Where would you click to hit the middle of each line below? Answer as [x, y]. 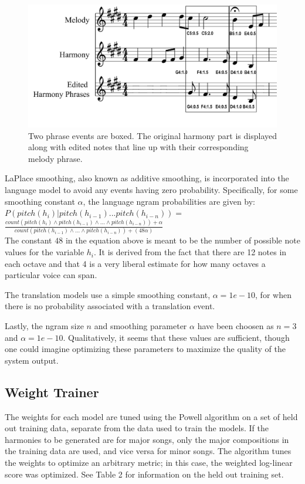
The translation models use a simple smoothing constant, [108, 294]
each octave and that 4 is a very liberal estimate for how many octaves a [135, 263]
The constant [28, 240]
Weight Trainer [52, 392]
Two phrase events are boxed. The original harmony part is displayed [153, 135]
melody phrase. [55, 158]
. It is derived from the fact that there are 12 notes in [190, 252]
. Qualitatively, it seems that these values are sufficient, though [176, 337]
